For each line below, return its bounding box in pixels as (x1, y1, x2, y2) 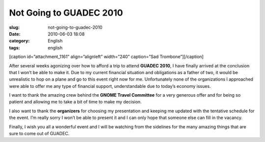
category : (9, 38, 30, 44)
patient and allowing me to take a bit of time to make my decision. (9, 99, 142, 105)
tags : (9, 44, 20, 51)
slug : (9, 24, 20, 30)
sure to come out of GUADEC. (9, 131, 70, 137)
